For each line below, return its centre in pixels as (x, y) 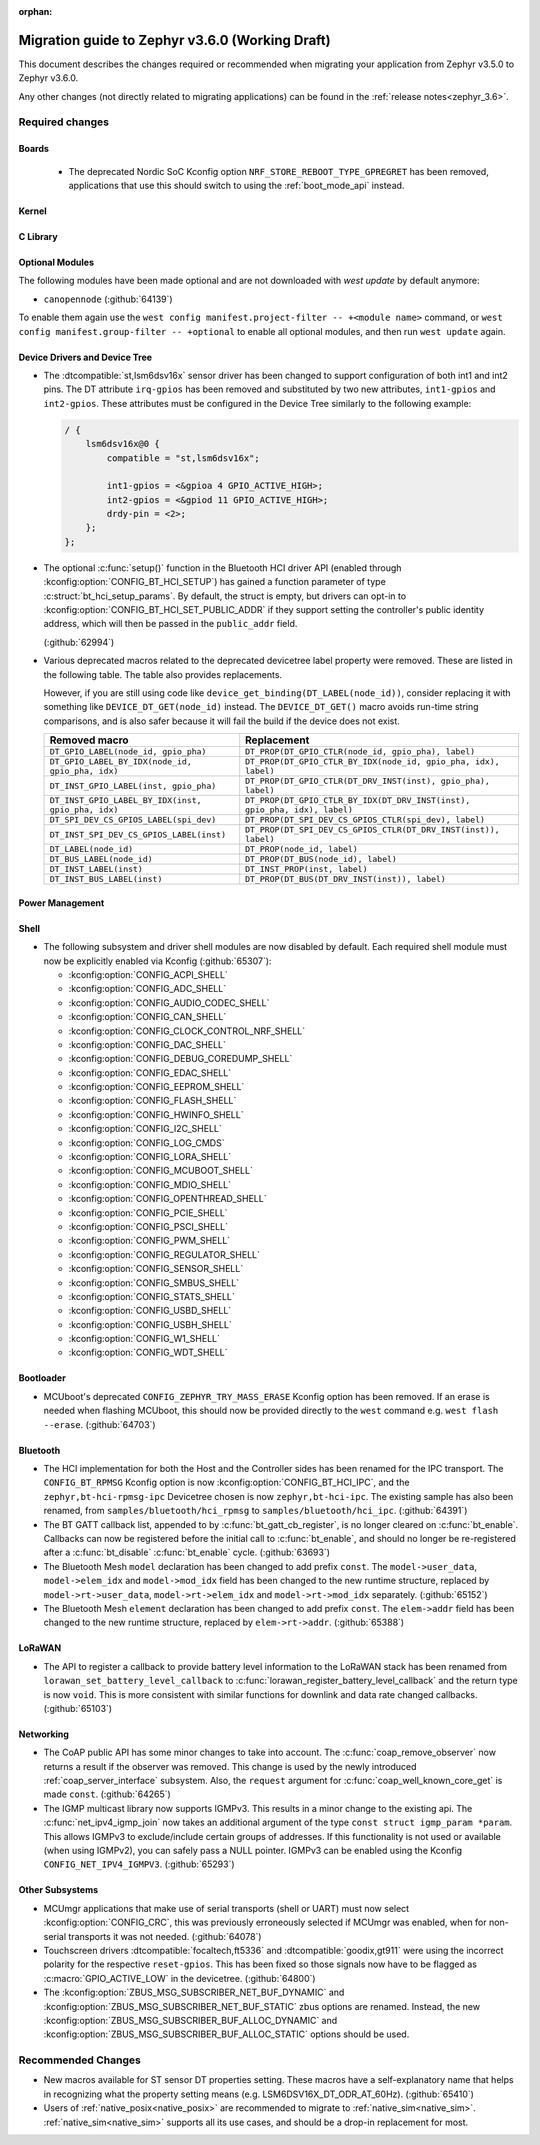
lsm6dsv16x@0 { (122, 444)
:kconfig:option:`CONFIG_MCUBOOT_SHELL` (161, 1171)
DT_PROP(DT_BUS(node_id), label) (321, 859)
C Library (38, 237)
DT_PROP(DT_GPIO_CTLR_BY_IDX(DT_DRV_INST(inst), (358, 800)
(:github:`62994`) (79, 642)
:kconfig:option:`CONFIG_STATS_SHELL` (151, 1296)
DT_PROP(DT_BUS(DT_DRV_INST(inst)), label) (346, 879)
